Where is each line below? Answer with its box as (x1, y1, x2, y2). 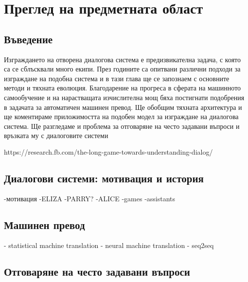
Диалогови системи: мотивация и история (4, 170, 204, 185)
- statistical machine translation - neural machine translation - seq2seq (4, 240, 214, 250)
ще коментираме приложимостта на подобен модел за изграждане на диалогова (4, 111, 239, 122)
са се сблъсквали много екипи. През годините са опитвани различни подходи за (4, 64, 241, 74)
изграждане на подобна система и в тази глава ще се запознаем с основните (4, 73, 230, 83)
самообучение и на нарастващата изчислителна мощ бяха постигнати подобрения (4, 92, 245, 102)
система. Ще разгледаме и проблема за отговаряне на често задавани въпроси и (4, 121, 240, 131)
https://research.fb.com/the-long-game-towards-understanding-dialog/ (4, 146, 213, 157)
